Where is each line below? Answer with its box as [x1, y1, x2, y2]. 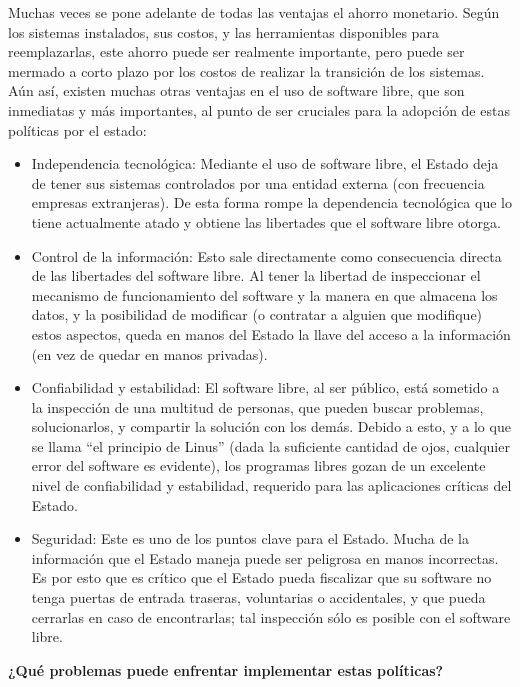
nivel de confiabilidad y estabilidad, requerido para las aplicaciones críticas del [31, 475, 512, 496]
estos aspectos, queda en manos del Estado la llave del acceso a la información [31, 323, 511, 344]
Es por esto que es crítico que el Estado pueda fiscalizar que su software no [31, 567, 492, 588]
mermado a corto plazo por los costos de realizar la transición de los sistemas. [8, 60, 485, 81]
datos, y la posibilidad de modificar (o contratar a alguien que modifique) [31, 304, 483, 325]
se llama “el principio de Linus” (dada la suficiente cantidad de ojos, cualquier [31, 435, 510, 456]
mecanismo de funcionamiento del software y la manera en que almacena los [31, 284, 498, 305]
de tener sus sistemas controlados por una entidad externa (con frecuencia [31, 172, 485, 193]
